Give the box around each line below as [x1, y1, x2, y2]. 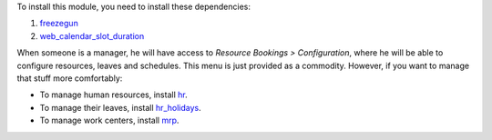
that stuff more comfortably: [16, 73, 123, 84]
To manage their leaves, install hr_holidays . [39, 102, 201, 113]
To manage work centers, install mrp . [39, 115, 179, 126]
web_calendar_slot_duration [39, 30, 145, 41]
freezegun [39, 18, 79, 29]
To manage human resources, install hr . [39, 89, 188, 100]
